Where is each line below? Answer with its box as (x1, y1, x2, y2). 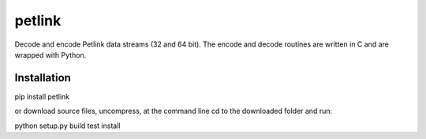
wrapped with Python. (14, 50, 87, 59)
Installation (14, 71, 71, 85)
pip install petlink (14, 92, 70, 101)
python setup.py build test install (14, 121, 121, 130)
